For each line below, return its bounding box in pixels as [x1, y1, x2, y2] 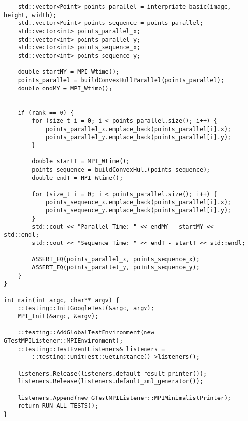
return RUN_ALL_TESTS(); [18, 402, 99, 410]
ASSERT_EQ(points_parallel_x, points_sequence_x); [32, 256, 200, 263]
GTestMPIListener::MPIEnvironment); [4, 337, 123, 344]
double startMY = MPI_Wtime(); [18, 68, 120, 76]
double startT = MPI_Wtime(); [32, 158, 130, 165]
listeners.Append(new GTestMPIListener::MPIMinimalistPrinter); [18, 394, 231, 401]
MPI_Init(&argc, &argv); [18, 312, 99, 320]
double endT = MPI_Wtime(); [32, 174, 123, 181]
